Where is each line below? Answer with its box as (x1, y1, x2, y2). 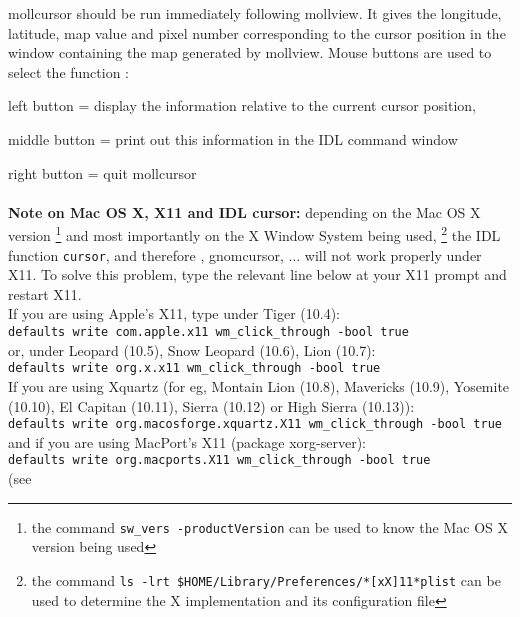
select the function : (8, 61, 130, 82)
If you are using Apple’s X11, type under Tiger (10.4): (8, 303, 341, 324)
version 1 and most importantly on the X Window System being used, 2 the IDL (8, 222, 501, 245)
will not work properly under (304, 244, 482, 265)
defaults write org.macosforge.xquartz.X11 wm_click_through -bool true (8, 417, 502, 432)
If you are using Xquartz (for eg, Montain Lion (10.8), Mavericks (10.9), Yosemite (8, 375, 510, 396)
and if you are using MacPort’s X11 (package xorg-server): (8, 431, 367, 452)
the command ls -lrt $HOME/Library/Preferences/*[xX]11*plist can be (31, 569, 501, 590)
